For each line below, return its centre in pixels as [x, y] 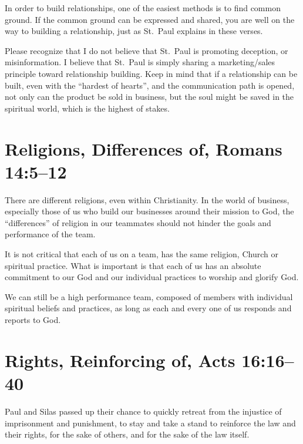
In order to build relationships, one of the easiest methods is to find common [143, 8]
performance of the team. [50, 234]
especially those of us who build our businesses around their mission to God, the [149, 211]
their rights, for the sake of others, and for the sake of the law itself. [127, 434]
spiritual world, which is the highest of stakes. [87, 108]
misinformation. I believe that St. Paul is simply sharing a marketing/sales [140, 62]
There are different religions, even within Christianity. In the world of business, [147, 199]
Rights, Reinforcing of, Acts [120, 360]
